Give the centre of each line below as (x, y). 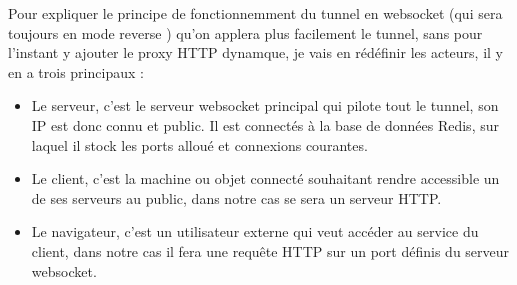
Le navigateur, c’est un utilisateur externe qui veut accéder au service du (255, 231)
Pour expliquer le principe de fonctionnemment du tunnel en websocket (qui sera (255, 13)
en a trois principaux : (76, 71)
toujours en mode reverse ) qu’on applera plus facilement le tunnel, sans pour (245, 32)
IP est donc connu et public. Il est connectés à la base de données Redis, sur (265, 124)
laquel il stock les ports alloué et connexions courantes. (199, 144)
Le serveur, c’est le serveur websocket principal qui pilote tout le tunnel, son (265, 105)
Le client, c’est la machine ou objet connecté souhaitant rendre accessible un (265, 178)
